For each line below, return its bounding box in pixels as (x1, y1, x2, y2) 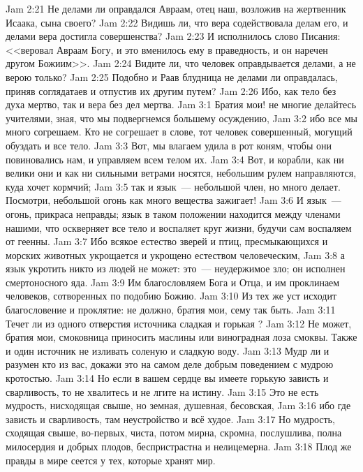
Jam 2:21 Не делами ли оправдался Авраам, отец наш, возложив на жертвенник (6, 1, 346, 15)
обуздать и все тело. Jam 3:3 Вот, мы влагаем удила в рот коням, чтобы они (6, 138, 332, 152)
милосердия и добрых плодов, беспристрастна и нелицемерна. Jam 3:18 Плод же (6, 439, 352, 453)
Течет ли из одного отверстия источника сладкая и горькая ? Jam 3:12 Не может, (6, 316, 352, 330)
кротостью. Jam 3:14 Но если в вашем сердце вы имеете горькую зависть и (6, 371, 329, 385)
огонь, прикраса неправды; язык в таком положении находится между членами (6, 206, 341, 221)
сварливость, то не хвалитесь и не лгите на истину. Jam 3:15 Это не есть (6, 384, 319, 399)
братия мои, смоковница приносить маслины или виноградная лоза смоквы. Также (6, 330, 357, 344)
